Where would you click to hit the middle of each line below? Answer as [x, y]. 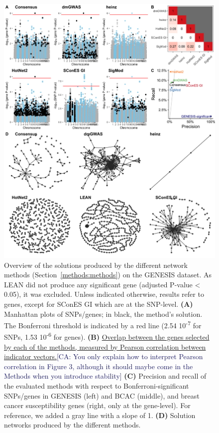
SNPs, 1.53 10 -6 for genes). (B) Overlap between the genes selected [107, 336]
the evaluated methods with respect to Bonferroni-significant [97, 386]
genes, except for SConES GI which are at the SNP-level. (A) [99, 304]
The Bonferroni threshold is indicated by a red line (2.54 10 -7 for [103, 325]
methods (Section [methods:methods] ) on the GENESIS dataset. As [108, 275]
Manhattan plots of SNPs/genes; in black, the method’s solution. [103, 314]
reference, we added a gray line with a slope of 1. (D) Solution [100, 415]
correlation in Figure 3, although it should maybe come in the [99, 366]
